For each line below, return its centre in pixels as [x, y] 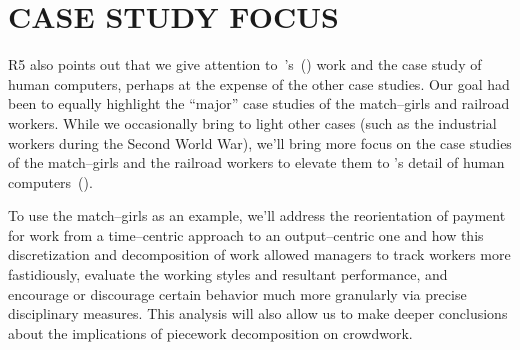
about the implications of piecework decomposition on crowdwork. [210, 332]
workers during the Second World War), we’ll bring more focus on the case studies [260, 142]
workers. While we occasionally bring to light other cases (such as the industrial [252, 122]
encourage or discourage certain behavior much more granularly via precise [237, 293]
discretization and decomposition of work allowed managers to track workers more [259, 254]
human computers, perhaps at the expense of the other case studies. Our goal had [259, 83]
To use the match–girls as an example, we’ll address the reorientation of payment [257, 215]
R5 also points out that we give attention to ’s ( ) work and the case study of [245, 64]
